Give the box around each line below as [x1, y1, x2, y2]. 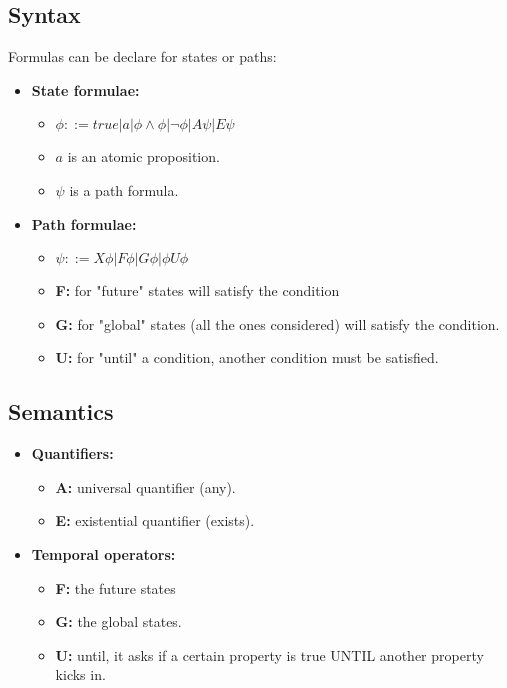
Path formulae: [31, 213, 137, 234]
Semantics [8, 396, 114, 427]
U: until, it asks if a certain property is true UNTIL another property [55, 644, 484, 665]
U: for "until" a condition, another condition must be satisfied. [55, 347, 439, 368]
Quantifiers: [31, 443, 114, 464]
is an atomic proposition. [67, 146, 220, 167]
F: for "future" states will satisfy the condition [55, 280, 340, 301]
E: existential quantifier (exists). [55, 510, 255, 531]
